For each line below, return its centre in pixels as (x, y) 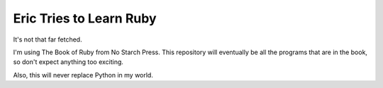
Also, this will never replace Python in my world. (83, 75)
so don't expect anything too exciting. (68, 62)
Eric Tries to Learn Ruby (85, 18)
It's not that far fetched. (48, 39)
